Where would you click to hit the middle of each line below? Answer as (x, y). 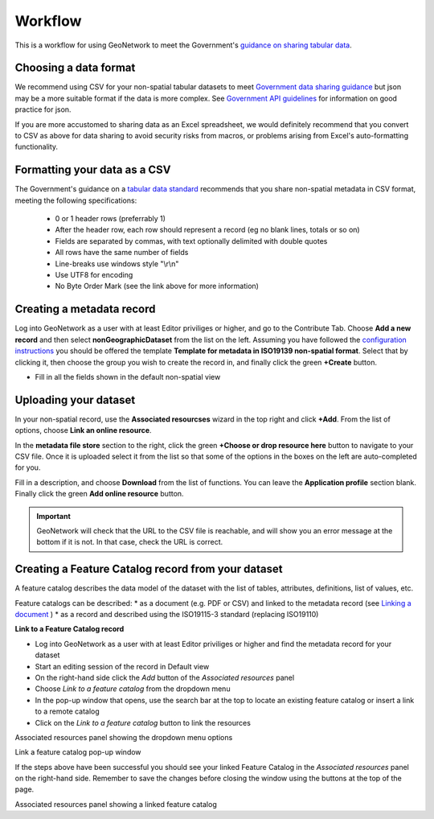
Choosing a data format (75, 68)
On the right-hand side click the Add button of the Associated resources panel (165, 677)
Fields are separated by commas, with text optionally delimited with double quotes (191, 241)
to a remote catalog (67, 711)
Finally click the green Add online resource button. (99, 494)
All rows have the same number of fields (122, 253)
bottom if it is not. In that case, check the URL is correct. (130, 542)
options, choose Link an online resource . (83, 430)
